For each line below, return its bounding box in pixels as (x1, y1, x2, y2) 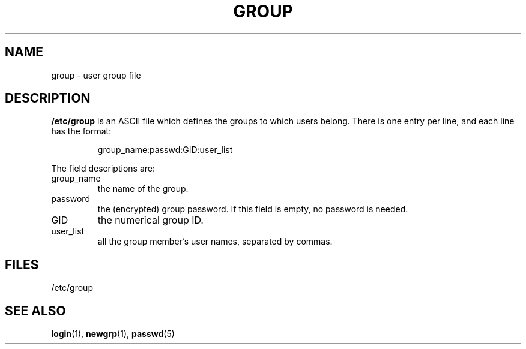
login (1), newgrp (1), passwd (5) (51, 329, 175, 339)
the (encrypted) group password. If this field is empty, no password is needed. (97, 204, 408, 215)
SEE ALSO (5, 303, 66, 318)
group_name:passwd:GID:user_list (97, 145, 233, 155)
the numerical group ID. (97, 214, 204, 227)
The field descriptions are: (51, 163, 155, 174)
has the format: (51, 126, 112, 137)
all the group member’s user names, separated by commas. (97, 236, 333, 247)
